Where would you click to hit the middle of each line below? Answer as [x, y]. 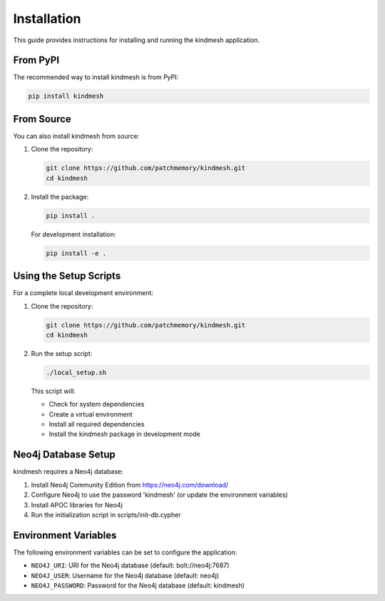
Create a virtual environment [91, 414]
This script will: [53, 391]
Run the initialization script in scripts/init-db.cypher [106, 515]
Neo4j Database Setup [64, 455]
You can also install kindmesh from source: [76, 136]
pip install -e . [76, 253]
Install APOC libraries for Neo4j [77, 505]
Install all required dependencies [97, 424]
